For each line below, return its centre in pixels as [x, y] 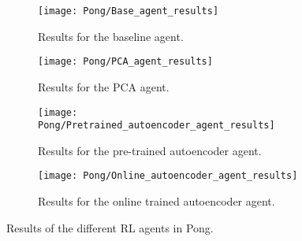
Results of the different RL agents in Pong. [110, 227]
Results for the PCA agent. [104, 86]
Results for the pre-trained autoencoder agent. [150, 150]
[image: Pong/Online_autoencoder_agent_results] [168, 176]
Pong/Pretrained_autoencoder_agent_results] [157, 126]
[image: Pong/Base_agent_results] [129, 11]
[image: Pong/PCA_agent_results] [125, 62]
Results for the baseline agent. [111, 36]
